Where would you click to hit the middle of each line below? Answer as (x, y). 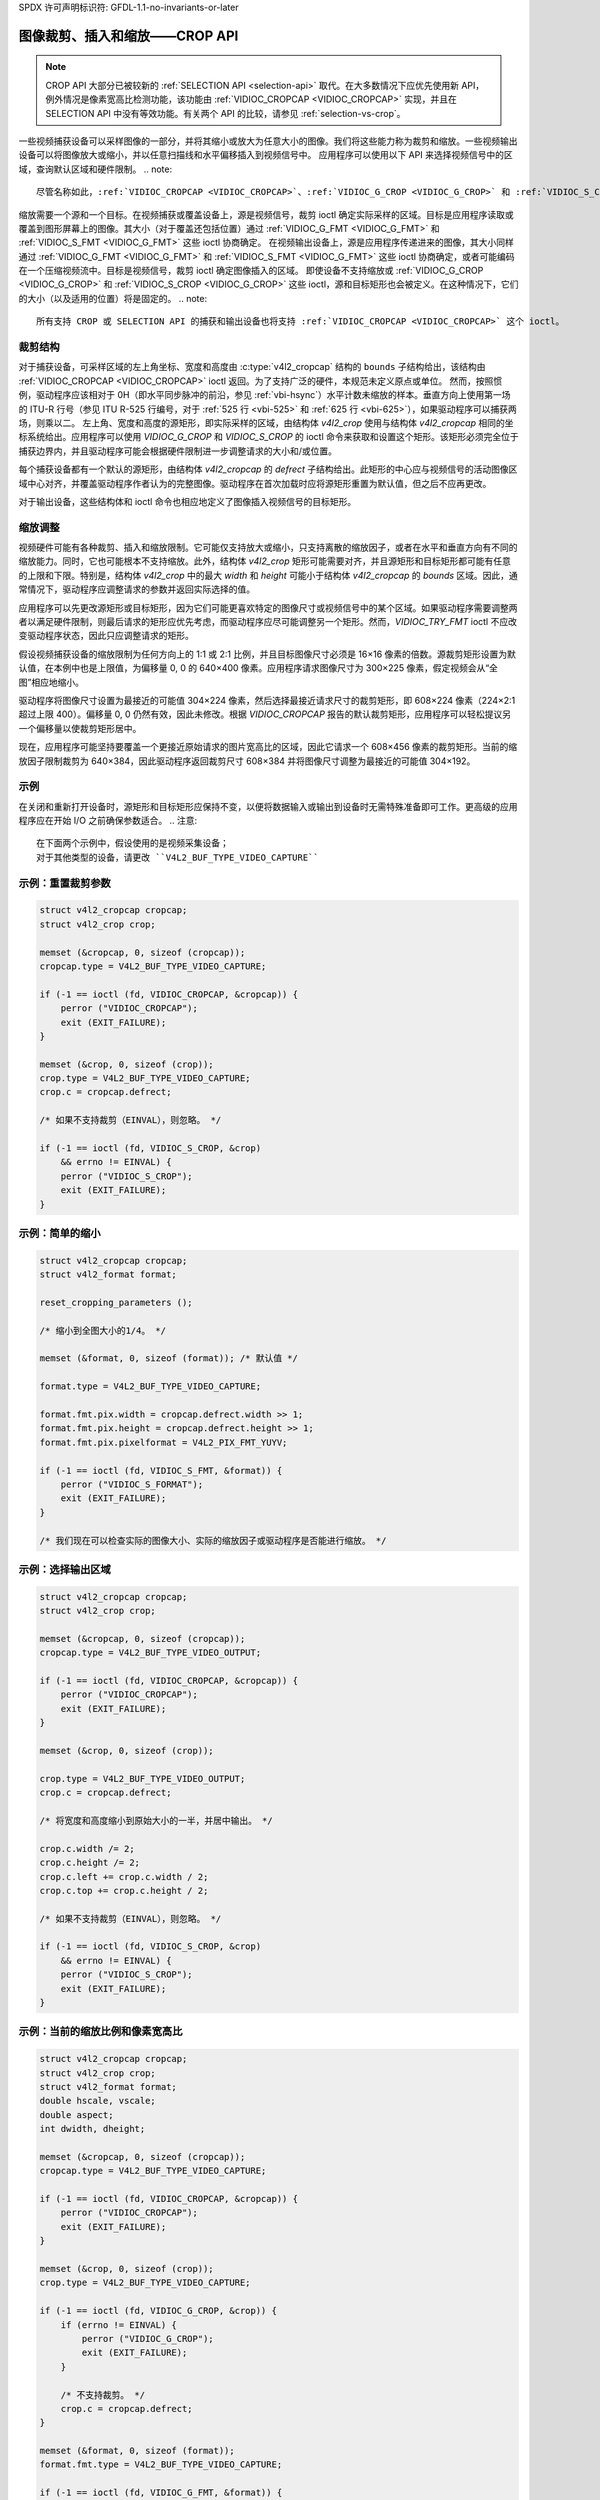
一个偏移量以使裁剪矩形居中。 (80, 728)
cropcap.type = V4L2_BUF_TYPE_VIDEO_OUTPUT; (150, 1653)
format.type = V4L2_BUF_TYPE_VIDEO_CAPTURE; (150, 1386)
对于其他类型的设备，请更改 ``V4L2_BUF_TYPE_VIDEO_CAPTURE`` (177, 857)
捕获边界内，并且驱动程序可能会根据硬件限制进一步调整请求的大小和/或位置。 (178, 451)
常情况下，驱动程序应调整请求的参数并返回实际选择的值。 (136, 589)
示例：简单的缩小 (59, 1233)
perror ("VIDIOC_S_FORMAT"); (132, 1484)
